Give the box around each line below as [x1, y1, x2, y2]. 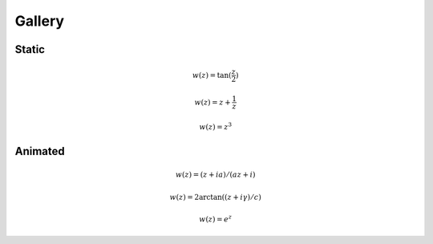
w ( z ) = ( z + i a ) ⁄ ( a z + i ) [175, 170, 256, 180]
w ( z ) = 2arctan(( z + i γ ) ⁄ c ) [169, 193, 262, 201]
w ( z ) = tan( [192, 71, 232, 79]
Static [14, 43, 46, 56]
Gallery [14, 12, 64, 30]
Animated [14, 144, 66, 158]
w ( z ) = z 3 [199, 121, 233, 132]
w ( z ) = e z [199, 213, 233, 224]
